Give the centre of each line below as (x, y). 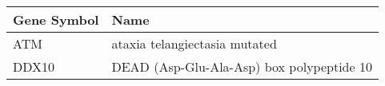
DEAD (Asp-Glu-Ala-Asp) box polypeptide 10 (242, 66)
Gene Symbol (56, 20)
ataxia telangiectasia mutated (194, 43)
